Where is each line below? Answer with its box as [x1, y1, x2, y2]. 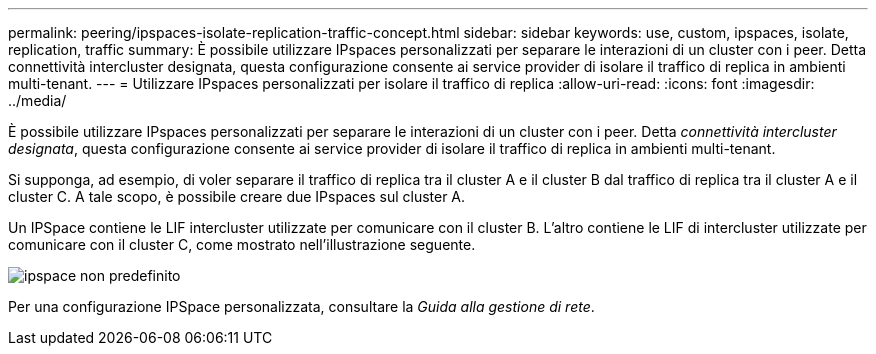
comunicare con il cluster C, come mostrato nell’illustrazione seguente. [8, 236, 476, 253]
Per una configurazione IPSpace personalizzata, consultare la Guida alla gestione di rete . [8, 298, 595, 315]
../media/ [8, 92, 67, 109]
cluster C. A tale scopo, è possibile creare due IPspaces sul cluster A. [8, 188, 466, 205]
